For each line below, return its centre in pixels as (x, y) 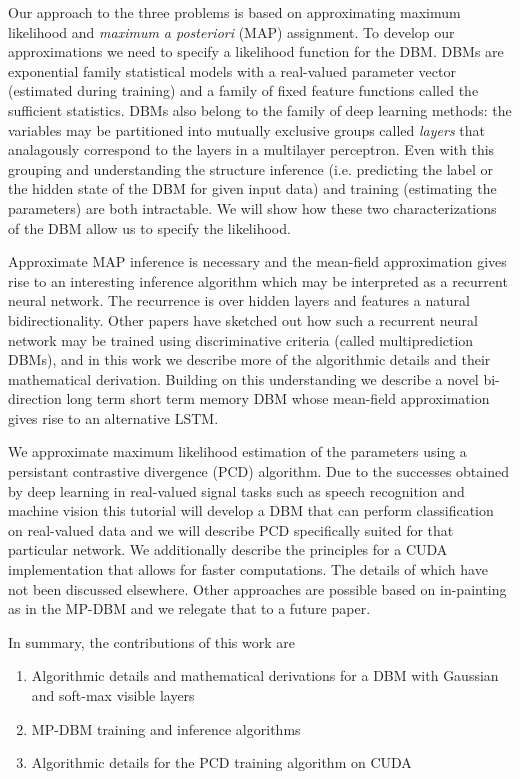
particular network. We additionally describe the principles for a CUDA (228, 549)
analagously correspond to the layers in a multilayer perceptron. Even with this (251, 149)
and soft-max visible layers (113, 695)
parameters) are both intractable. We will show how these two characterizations (252, 207)
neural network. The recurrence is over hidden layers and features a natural (239, 300)
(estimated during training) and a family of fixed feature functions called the (243, 90)
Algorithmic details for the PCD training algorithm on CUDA (221, 762)
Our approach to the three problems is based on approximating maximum (234, 12)
